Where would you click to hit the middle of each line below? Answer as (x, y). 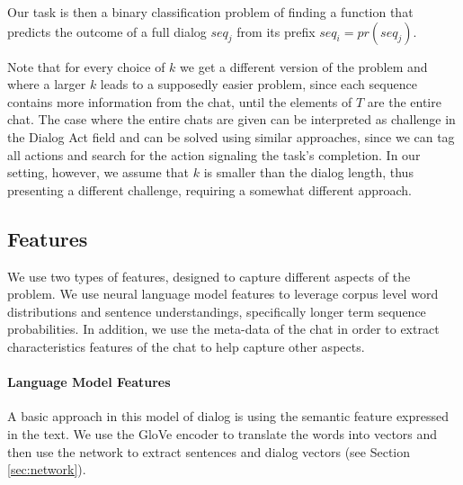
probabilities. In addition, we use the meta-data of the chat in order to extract (223, 329)
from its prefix (276, 31)
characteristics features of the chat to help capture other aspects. (186, 346)
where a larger (47, 84)
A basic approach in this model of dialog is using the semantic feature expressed (228, 416)
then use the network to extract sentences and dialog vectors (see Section (209, 451)
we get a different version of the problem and (304, 66)
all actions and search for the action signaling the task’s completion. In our (214, 154)
